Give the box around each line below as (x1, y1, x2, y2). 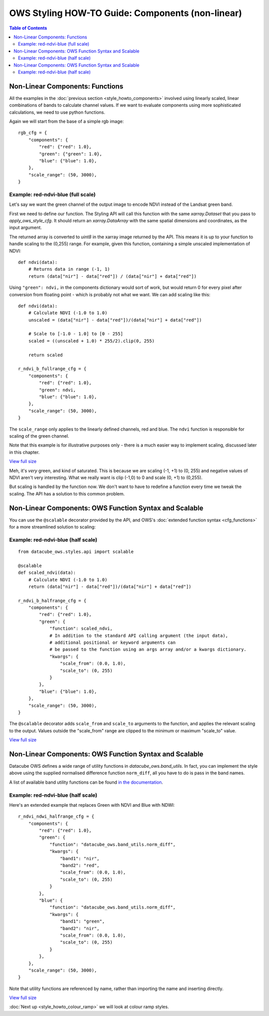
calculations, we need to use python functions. (9, 109, 106, 115)
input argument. (9, 225, 42, 231)
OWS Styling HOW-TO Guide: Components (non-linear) (9, 7, 242, 18)
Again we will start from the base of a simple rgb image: (9, 118, 124, 124)
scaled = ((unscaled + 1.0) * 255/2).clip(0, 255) (28, 338, 155, 344)
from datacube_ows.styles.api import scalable (18, 548, 134, 554)
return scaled (28, 352, 63, 358)
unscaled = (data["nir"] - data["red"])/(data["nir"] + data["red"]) (28, 317, 202, 323)
